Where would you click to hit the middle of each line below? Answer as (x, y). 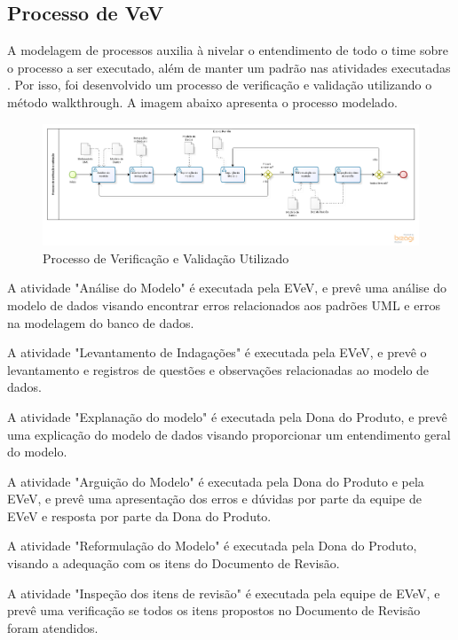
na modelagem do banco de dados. (101, 322)
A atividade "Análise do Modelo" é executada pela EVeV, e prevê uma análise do (227, 288)
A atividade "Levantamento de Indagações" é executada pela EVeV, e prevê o (217, 352)
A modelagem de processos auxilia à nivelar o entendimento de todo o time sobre (228, 50)
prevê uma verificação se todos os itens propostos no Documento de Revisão (214, 610)
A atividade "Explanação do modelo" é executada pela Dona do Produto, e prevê (227, 416)
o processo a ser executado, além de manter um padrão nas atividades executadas (229, 67)
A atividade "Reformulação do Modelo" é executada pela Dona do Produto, (212, 546)
